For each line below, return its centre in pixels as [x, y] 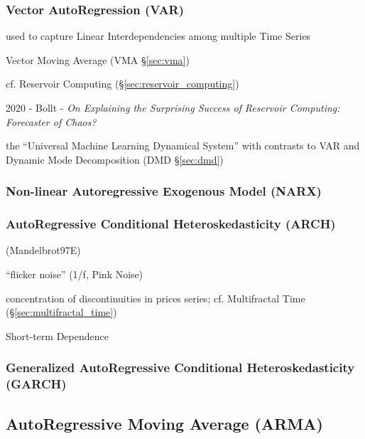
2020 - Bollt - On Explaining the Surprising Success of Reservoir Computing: [173, 107]
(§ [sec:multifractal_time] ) [61, 312]
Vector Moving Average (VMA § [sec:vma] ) [98, 59]
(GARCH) [36, 384]
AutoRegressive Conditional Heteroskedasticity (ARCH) [171, 224]
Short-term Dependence [57, 335]
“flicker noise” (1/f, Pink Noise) [75, 274]
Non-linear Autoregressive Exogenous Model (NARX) [164, 191]
